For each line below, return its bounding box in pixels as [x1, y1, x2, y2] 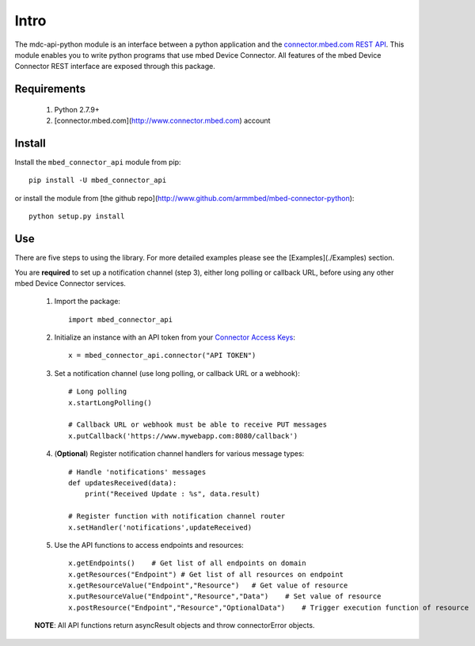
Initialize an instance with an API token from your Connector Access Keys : [54, 332, 296, 342]
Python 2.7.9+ [54, 104, 100, 114]
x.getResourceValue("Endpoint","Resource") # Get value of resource [68, 581, 348, 590]
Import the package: [54, 297, 120, 306]
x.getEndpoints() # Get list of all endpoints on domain [68, 559, 306, 568]
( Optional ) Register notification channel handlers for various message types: [54, 449, 305, 458]
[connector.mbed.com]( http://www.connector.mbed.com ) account [54, 116, 271, 126]
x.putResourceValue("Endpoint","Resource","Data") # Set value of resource [68, 592, 382, 601]
